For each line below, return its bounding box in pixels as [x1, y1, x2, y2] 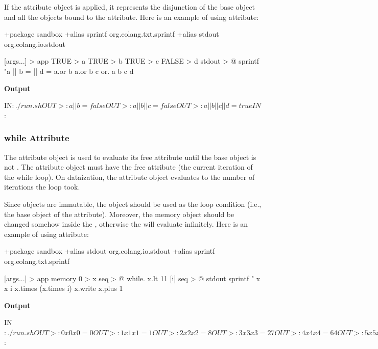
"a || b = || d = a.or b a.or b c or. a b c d [4, 65, 134, 76]
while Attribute [4, 131, 69, 144]
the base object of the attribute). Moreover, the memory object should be [4, 208, 234, 219]
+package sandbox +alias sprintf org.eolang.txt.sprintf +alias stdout [4, 29, 219, 39]
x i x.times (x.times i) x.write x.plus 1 [4, 283, 123, 293]
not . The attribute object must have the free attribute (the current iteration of [4, 162, 253, 172]
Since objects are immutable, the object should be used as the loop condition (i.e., [4, 198, 262, 209]
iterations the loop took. [4, 181, 80, 192]
